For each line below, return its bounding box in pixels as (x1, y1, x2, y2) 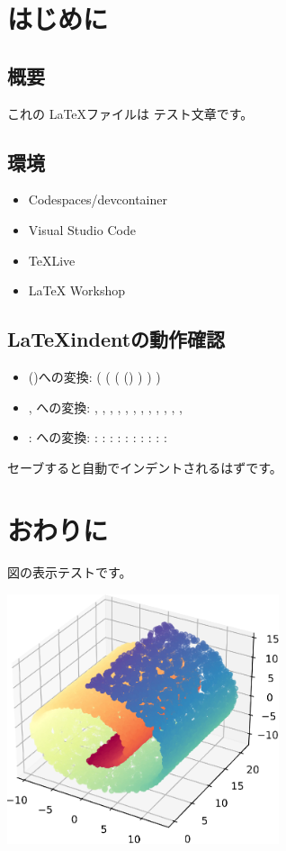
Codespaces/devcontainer (28, 190, 167, 209)
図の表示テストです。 (7, 563, 132, 582)
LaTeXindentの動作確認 (7, 325, 226, 353)
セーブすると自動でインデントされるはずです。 (7, 457, 282, 476)
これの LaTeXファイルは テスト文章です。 (7, 104, 254, 122)
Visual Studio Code (28, 220, 136, 239)
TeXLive (28, 250, 76, 269)
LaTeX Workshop (28, 281, 126, 300)
